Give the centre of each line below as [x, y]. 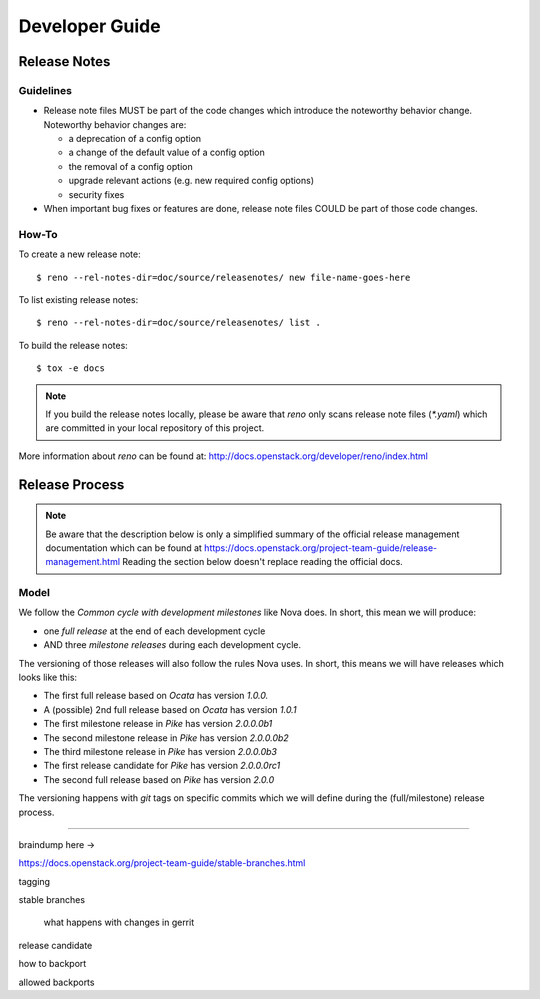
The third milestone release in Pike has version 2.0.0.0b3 [160, 751]
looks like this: [48, 677]
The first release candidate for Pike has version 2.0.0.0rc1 [162, 766]
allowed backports [56, 982]
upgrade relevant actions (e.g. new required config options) [191, 181]
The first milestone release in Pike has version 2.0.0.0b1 [158, 724]
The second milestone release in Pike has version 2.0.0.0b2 [166, 737]
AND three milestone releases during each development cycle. [172, 645]
